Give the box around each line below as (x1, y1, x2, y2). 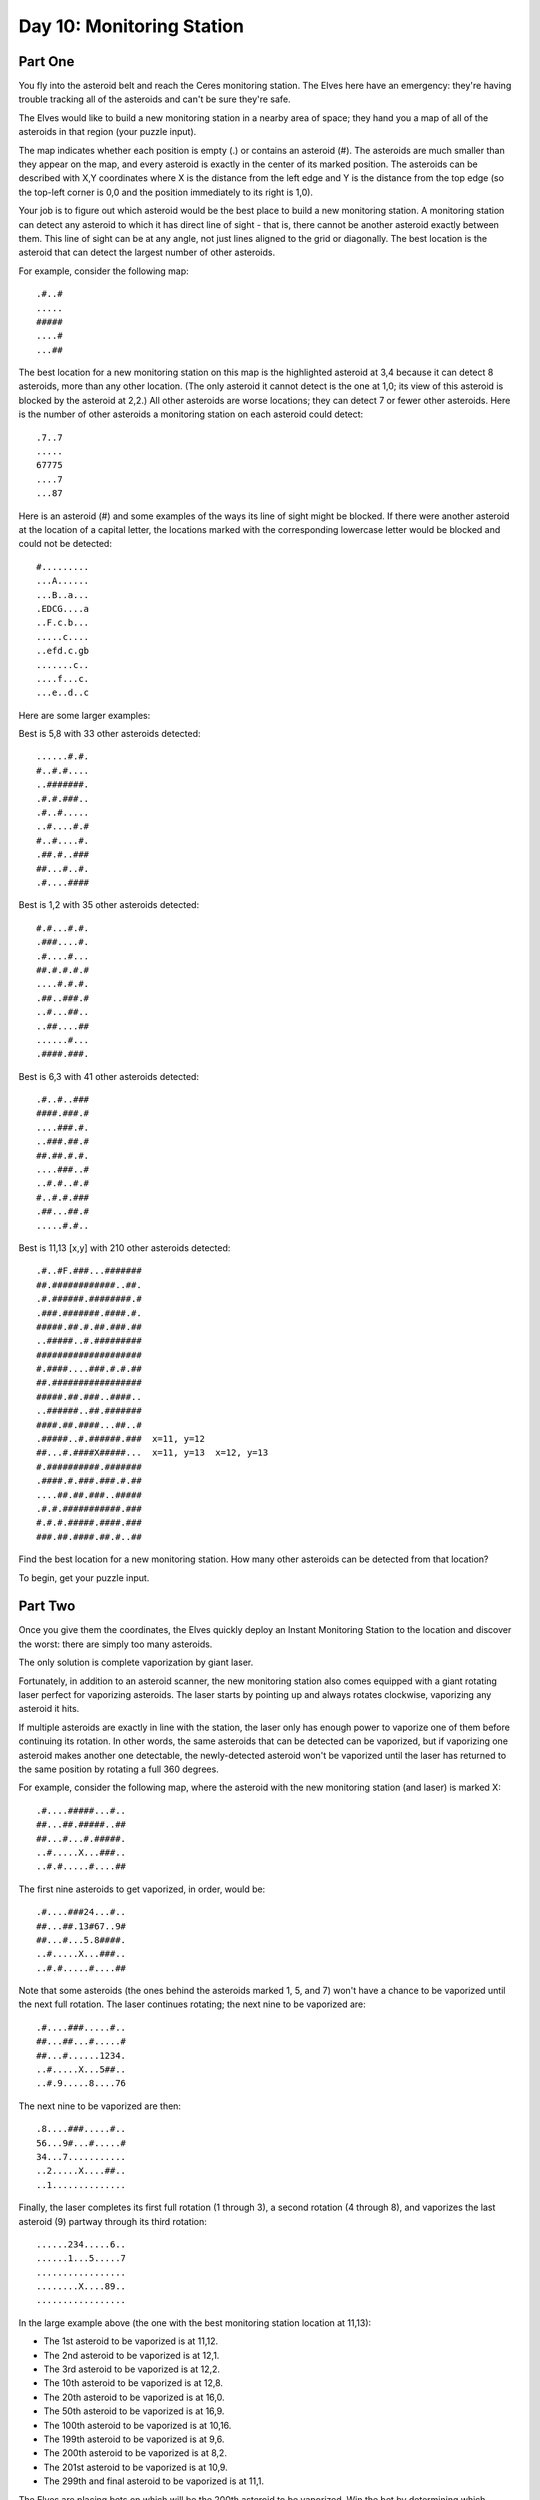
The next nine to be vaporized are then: (18, 2100, 182, 2112)
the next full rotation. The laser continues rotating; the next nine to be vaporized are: (18, 1998, 366, 2010)
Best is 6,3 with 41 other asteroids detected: (18, 1070, 200, 1082)
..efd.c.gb (36, 645, 90, 657)
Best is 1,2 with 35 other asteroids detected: (18, 899, 200, 911)
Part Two (18, 1598, 76, 1615)
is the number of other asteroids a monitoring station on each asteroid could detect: (18, 408, 364, 420)
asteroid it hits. (18, 1703, 80, 1715)
